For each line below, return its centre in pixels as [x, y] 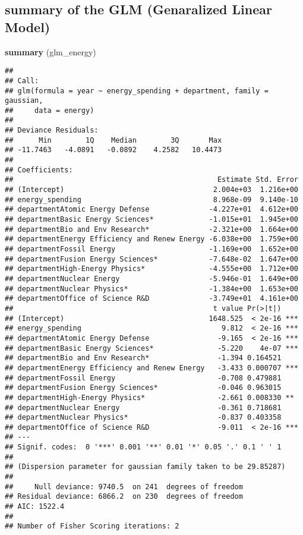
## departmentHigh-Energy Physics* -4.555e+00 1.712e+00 [151, 269]
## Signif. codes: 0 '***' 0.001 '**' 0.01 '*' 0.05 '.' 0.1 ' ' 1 [143, 447]
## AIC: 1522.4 [35, 507]
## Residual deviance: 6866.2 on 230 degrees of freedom [124, 497]
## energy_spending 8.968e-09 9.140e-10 [151, 199]
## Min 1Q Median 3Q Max [113, 140]
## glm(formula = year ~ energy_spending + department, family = [137, 91]
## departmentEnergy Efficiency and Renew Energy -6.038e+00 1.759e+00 [151, 239]
